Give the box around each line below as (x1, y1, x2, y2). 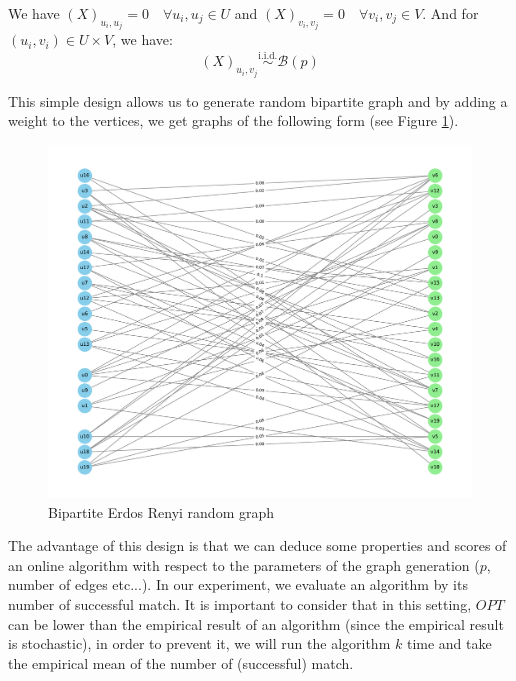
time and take (406, 633, 492, 654)
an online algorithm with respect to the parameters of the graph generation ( (8, 554, 480, 575)
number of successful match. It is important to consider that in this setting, (8, 594, 472, 615)
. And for (422, 3, 479, 23)
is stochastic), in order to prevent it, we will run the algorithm (8, 633, 391, 654)
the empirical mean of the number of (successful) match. (8, 652, 354, 673)
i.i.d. (258, 50, 278, 61)
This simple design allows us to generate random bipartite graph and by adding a (8, 90, 508, 111)
